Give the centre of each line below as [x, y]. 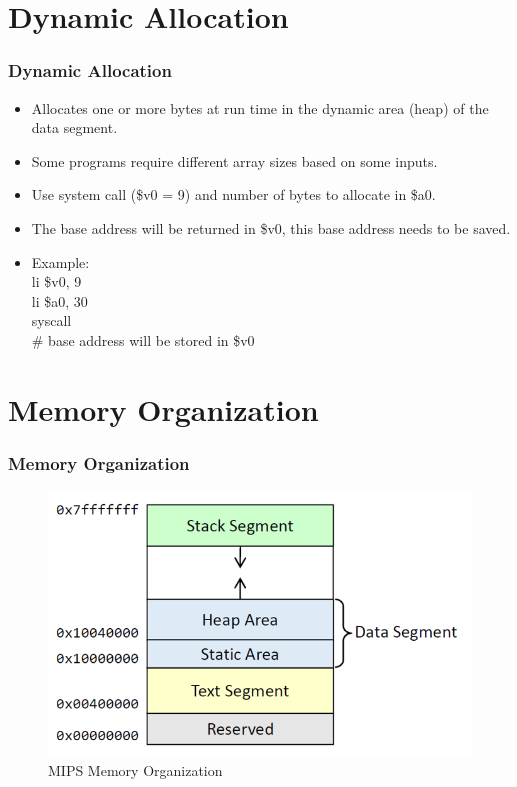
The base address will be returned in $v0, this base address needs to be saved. [271, 227]
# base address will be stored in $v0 [143, 339]
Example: [60, 261]
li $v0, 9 [56, 281]
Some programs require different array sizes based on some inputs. [234, 160]
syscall [51, 320]
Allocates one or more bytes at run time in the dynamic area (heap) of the [260, 107]
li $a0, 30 [59, 300]
